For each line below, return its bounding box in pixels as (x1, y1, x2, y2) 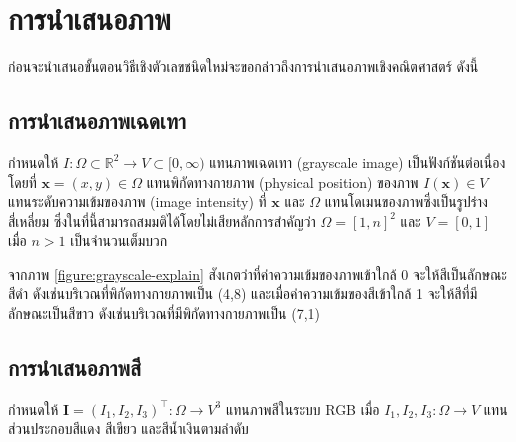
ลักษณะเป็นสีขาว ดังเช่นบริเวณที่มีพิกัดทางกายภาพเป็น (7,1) (8, 303, 320, 324)
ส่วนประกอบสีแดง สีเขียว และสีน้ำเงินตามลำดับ (8, 418, 249, 439)
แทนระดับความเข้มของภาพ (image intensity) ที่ (8, 191, 267, 212)
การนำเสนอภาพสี (8, 352, 142, 383)
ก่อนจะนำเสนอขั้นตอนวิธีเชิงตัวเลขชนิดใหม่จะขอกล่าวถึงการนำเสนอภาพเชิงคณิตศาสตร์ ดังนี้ (8, 56, 479, 77)
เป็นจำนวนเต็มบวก (70, 230, 168, 251)
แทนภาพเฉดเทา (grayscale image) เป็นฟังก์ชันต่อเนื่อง (209, 151, 506, 172)
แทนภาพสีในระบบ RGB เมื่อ (225, 398, 380, 419)
